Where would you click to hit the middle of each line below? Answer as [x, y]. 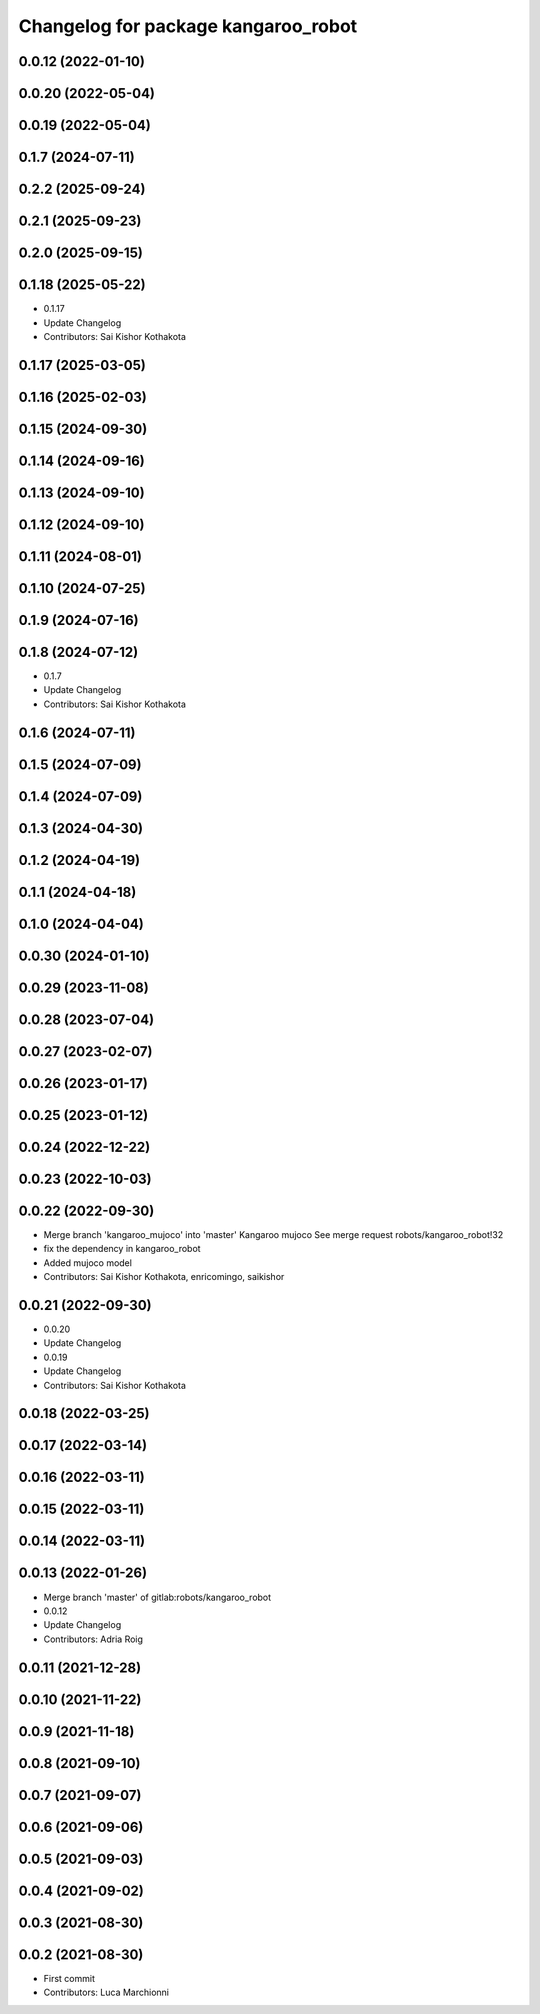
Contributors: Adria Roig [93, 1639]
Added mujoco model [87, 1262]
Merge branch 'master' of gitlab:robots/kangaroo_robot [157, 1597]
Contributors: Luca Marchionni [106, 1992]
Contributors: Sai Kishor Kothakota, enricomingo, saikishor [164, 1277]
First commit [69, 1978]
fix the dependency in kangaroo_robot [122, 1249]
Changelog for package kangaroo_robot [188, 26]
